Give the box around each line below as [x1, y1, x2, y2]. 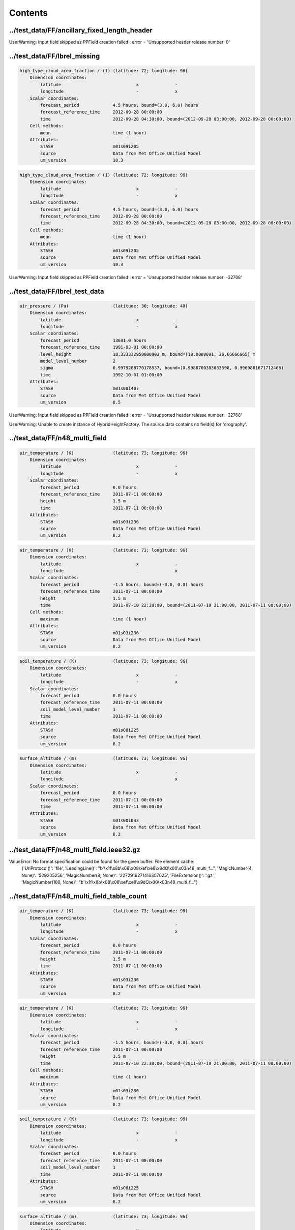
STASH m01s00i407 [40, 386, 139, 391]
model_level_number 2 [40, 358, 116, 364]
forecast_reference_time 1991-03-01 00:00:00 [40, 344, 162, 350]
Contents [9, 7, 48, 18]
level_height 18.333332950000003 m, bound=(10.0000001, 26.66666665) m [40, 351, 256, 357]
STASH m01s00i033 [40, 817, 139, 823]
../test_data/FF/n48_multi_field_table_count [9, 892, 147, 900]
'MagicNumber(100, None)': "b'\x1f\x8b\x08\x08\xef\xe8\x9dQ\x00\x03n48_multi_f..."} [21, 879, 198, 885]
